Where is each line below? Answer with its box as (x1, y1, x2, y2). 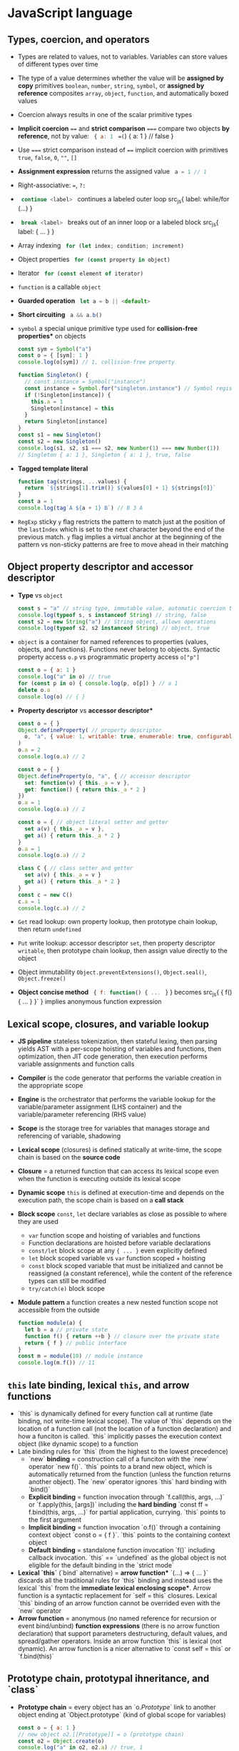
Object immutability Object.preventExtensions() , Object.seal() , (17, 968, 207, 976)
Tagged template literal (17, 464, 88, 473)
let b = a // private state (24, 1326, 108, 1333)
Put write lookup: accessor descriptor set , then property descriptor (17, 939, 215, 948)
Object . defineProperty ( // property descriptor (17, 726, 162, 733)
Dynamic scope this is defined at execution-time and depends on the (17, 1188, 225, 1197)
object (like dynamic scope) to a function (17, 1439, 138, 1448)
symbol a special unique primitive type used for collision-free (17, 323, 198, 333)
